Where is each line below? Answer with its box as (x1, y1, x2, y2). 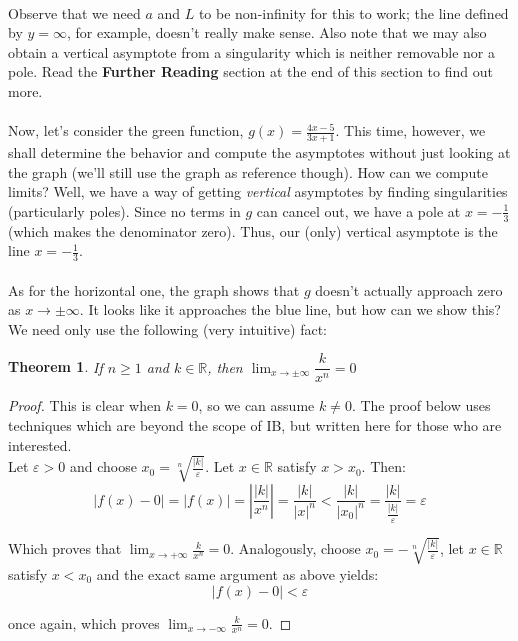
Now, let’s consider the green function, (8, 120, 244, 141)
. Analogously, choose (230, 538, 361, 559)
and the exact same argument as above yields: (96, 563, 379, 584)
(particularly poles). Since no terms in (8, 200, 241, 221)
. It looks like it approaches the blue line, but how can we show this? (79, 299, 501, 320)
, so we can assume (198, 395, 315, 416)
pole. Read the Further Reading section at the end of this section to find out (8, 61, 493, 82)
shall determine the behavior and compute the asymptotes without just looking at (8, 141, 511, 162)
